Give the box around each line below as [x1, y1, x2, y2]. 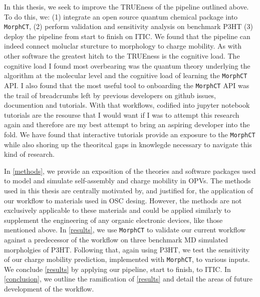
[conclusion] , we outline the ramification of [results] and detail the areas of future [4, 273, 252, 284]
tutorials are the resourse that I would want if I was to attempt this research [4, 109, 239, 120]
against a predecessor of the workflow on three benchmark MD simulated [4, 234, 228, 244]
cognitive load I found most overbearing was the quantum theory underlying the [4, 60, 250, 71]
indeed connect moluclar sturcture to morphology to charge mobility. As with [4, 41, 242, 51]
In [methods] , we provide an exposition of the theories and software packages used [4, 165, 256, 176]
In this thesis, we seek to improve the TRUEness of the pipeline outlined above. [4, 2, 249, 12]
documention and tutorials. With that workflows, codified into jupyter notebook [4, 100, 250, 110]
